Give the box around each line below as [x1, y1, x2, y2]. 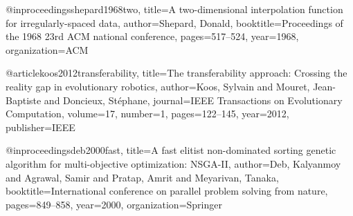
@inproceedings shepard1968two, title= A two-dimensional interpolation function [6, 2, 343, 16]
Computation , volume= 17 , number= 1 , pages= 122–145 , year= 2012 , [6, 106, 289, 121]
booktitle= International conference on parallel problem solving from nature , [6, 184, 328, 198]
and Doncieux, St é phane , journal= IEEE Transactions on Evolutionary [44, 92, 343, 107]
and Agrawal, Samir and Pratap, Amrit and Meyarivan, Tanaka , [6, 170, 279, 184]
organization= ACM [6, 42, 89, 57]
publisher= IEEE [6, 119, 75, 134]
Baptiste [6, 92, 42, 107]
